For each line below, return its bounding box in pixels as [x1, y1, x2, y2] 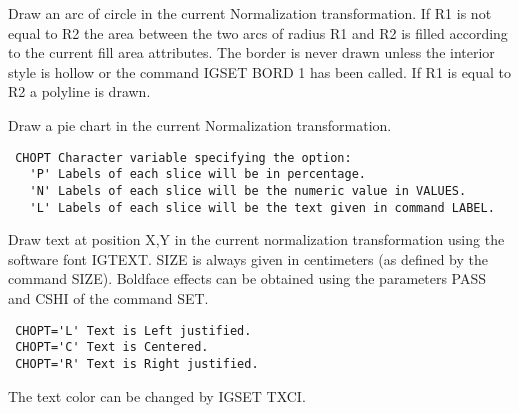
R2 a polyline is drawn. [8, 81, 151, 102]
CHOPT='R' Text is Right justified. [15, 356, 259, 371]
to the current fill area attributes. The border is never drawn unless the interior [8, 42, 495, 63]
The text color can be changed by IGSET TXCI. [8, 385, 306, 406]
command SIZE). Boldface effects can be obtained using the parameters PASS [8, 268, 487, 289]
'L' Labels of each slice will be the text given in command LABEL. [29, 200, 495, 215]
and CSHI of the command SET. [8, 287, 209, 308]
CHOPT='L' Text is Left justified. [15, 323, 252, 338]
